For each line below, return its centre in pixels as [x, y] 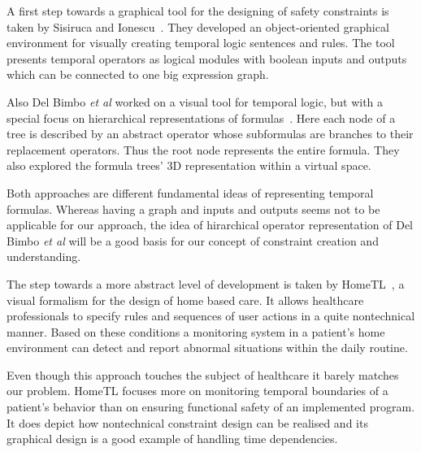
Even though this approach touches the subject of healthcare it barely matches [203, 374]
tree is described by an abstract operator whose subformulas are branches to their [210, 134]
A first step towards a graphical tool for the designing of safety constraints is [198, 11]
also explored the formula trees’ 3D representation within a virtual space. [189, 165]
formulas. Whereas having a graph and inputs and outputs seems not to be [193, 209]
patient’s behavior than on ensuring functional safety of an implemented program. [211, 407]
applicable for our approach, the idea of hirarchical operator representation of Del [210, 225]
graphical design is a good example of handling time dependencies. [172, 439]
